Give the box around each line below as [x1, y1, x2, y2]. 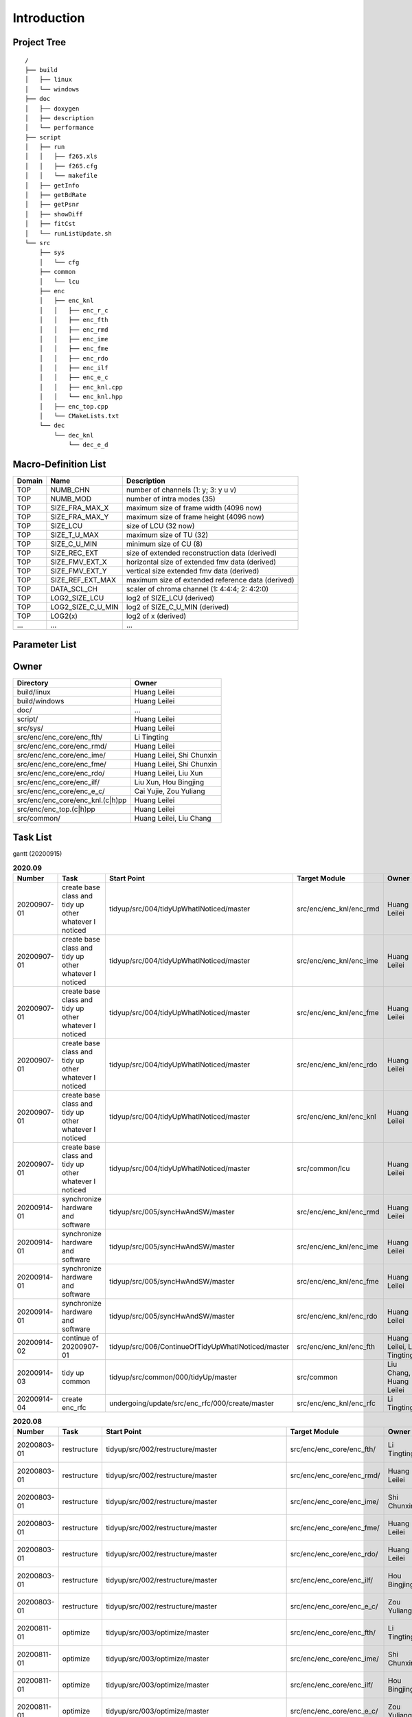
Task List [12, 832, 52, 843]
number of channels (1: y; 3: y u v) [126, 485, 237, 494]
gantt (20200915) [12, 850, 62, 858]
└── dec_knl [54, 431, 94, 439]
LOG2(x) [50, 611, 78, 621]
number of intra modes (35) [126, 494, 216, 504]
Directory [16, 678, 49, 687]
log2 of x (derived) [126, 611, 187, 621]
